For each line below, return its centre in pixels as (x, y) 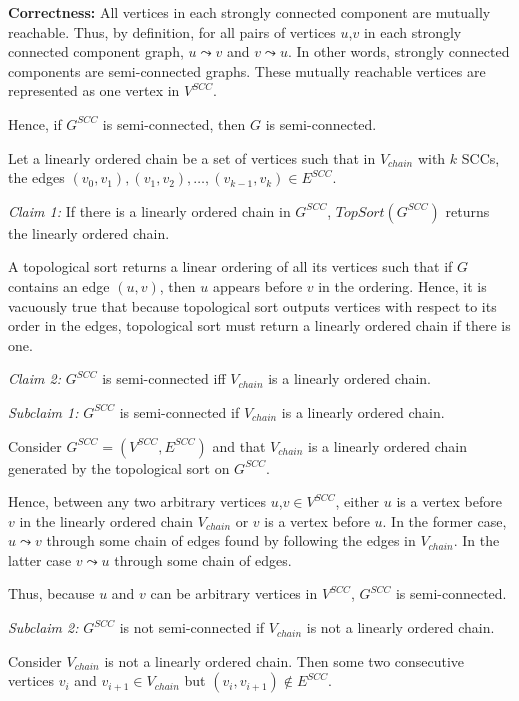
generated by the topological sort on (119, 467)
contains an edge (59, 285)
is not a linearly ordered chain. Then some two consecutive (284, 660)
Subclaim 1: (43, 411)
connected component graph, (96, 51)
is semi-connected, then (174, 123)
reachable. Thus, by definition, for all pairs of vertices (172, 31)
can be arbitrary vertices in (234, 593)
